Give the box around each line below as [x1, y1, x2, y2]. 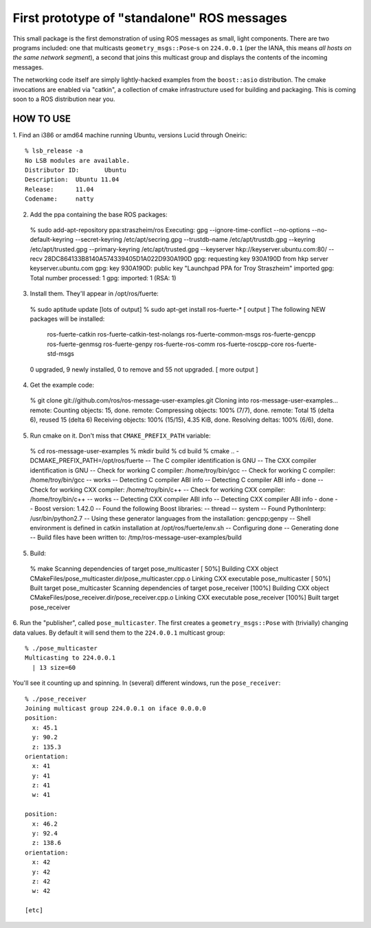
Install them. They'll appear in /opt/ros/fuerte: [30, 289, 159, 298]
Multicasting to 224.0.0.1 [25, 654, 116, 662]
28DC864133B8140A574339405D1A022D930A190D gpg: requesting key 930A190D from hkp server [43, 255, 329, 263]
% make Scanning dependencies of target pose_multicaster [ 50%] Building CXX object [30, 565, 278, 573]
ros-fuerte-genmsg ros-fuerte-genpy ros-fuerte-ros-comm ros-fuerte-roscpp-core [47, 340, 284, 348]
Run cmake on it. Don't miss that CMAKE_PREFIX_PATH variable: [30, 431, 211, 440]
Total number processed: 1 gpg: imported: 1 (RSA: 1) [30, 273, 177, 282]
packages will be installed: [30, 315, 105, 323]
